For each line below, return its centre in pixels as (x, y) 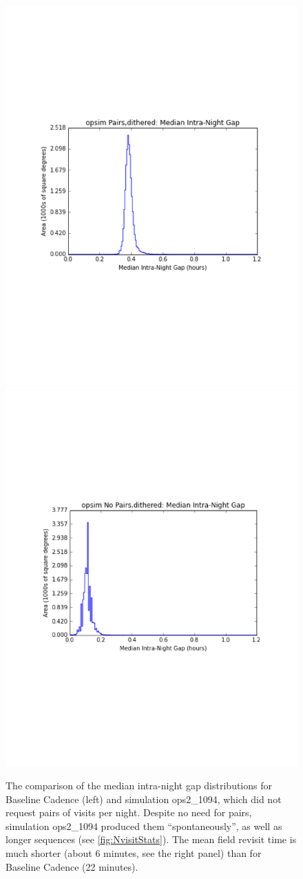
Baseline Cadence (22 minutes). (72, 866)
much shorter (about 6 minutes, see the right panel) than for (134, 852)
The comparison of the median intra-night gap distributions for (139, 785)
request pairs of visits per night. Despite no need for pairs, (129, 812)
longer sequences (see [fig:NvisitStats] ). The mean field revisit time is (151, 839)
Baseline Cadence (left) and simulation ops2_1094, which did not (144, 799)
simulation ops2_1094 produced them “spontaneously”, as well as (144, 826)
